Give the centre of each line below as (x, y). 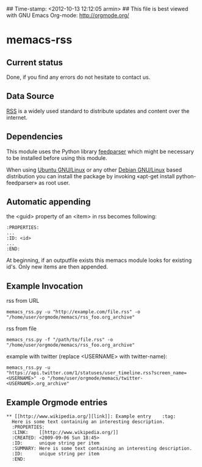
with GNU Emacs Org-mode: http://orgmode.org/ (68, 15)
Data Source (30, 96)
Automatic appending (49, 202)
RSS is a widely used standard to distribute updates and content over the (98, 111)
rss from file (21, 328)
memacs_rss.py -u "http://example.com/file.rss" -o (73, 312)
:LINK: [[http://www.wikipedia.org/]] (65, 433)
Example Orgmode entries (57, 402)
